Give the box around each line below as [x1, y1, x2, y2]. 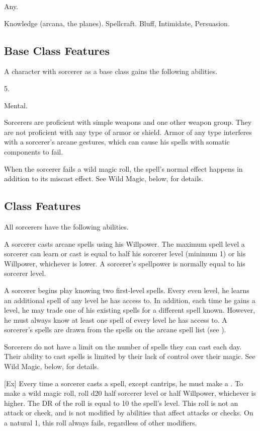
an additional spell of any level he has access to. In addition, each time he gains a [4, 295, 255, 305]
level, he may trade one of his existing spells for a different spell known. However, [4, 305, 255, 315]
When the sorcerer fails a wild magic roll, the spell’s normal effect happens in [4, 163, 243, 174]
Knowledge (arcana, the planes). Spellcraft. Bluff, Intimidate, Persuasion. [4, 18, 230, 28]
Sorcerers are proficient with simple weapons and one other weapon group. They [4, 117, 252, 127]
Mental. [4, 100, 28, 110]
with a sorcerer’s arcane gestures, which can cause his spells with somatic [4, 136, 230, 147]
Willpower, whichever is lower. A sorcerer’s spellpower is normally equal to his [4, 258, 245, 268]
